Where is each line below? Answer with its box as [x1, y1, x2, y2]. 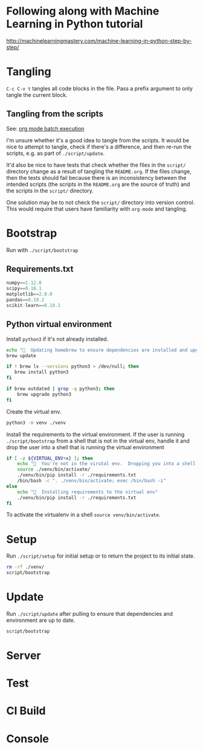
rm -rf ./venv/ [6, 564, 45, 570]
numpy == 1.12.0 [6, 280, 42, 286]
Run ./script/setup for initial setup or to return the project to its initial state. [6, 552, 195, 559]
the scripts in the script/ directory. [6, 186, 94, 194]
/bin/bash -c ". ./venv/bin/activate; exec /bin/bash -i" [17, 478, 166, 484]
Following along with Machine [6, 4, 159, 18]
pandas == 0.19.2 [6, 297, 45, 303]
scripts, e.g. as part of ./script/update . [6, 150, 105, 157]
